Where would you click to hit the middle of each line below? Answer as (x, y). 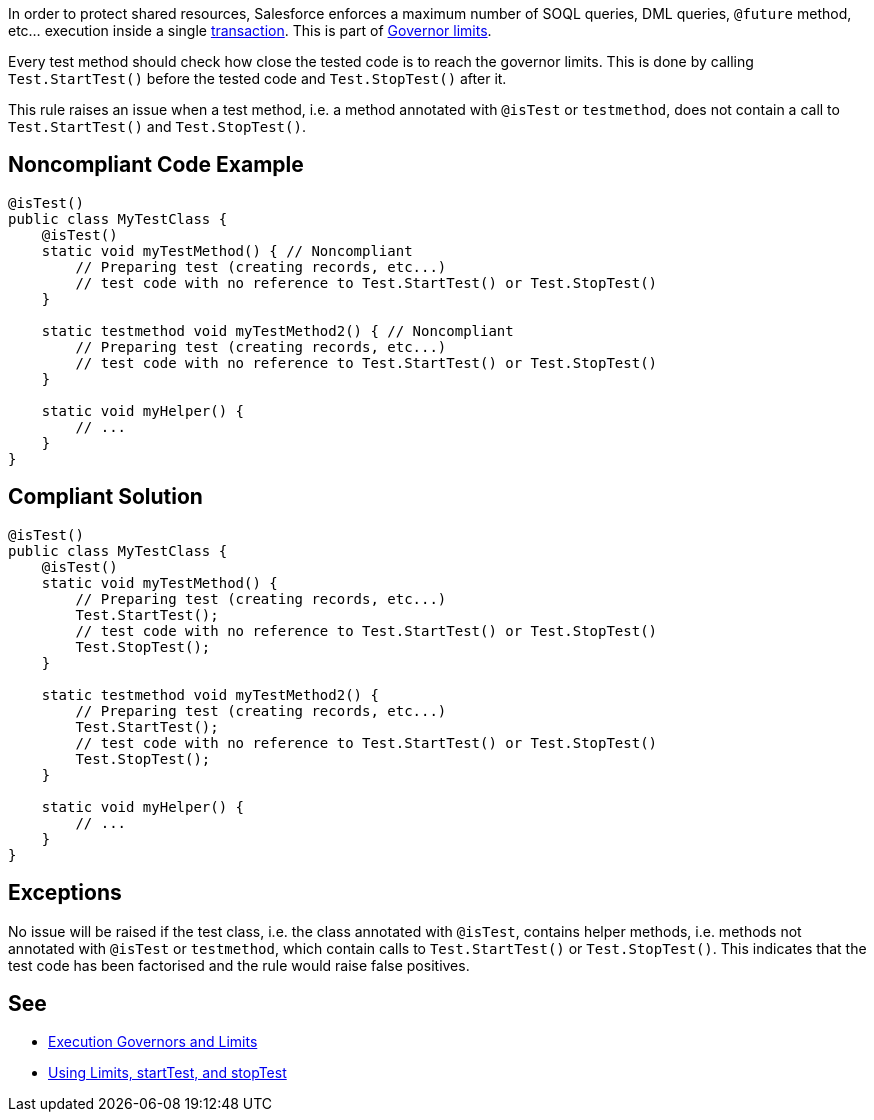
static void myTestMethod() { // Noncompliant (227, 250)
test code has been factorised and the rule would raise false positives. (239, 965)
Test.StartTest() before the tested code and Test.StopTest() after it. (257, 78)
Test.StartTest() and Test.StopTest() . (157, 126)
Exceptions (65, 893)
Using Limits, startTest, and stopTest (167, 1073)
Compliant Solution (105, 497)
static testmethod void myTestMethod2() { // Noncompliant (277, 330)
